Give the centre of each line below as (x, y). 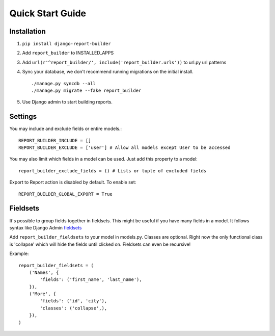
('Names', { (44, 272)
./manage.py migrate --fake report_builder (86, 91)
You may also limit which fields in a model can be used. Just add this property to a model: (104, 159)
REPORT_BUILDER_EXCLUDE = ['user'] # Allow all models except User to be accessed (125, 148)
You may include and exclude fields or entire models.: (66, 129)
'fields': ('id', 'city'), (74, 301)
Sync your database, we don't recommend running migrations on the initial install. (108, 72)
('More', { (43, 294)
